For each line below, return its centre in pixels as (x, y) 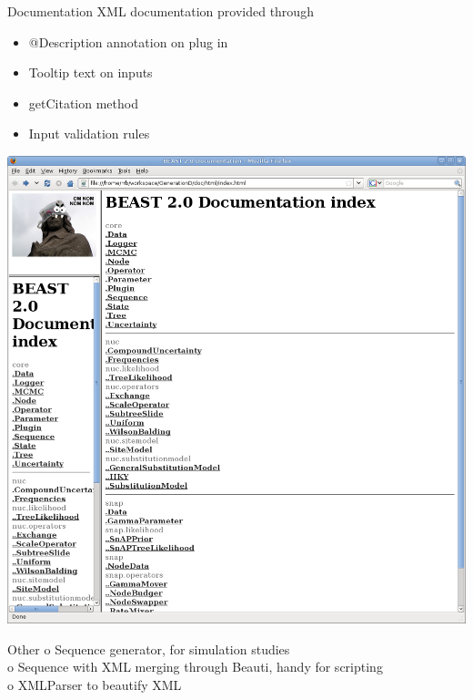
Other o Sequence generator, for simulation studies (149, 649)
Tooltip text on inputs (91, 72)
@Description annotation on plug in (128, 41)
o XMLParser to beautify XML (95, 684)
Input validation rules (89, 134)
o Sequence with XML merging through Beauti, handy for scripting (195, 667)
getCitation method (83, 103)
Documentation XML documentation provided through (161, 11)
